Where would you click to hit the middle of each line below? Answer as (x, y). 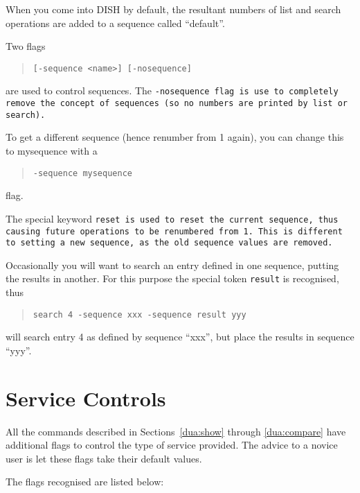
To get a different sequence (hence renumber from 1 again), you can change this (175, 137)
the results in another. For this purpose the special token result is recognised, (172, 278)
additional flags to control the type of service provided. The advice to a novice (172, 445)
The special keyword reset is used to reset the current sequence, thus (172, 218)
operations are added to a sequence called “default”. (115, 23)
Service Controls (86, 398)
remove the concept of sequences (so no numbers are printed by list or (177, 104)
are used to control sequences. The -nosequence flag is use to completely (172, 90)
